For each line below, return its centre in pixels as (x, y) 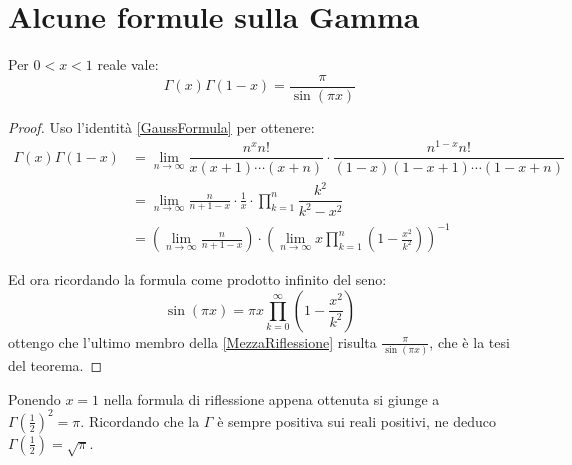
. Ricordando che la (140, 420)
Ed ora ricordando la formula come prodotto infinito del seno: (197, 279)
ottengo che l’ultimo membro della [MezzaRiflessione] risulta (192, 341)
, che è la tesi (469, 341)
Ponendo (34, 398)
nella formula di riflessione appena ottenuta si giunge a (271, 398)
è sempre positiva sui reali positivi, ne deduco (356, 420)
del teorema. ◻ (55, 364)
